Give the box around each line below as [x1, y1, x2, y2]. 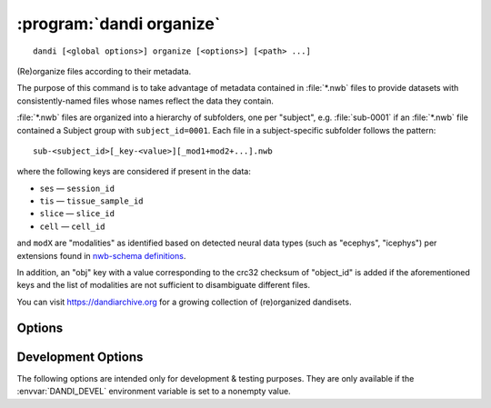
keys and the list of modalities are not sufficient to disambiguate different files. [16, 280, 311, 291]
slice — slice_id [39, 208, 115, 219]
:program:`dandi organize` [16, 14, 221, 34]
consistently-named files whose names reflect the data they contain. [16, 95, 275, 106]
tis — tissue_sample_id [39, 195, 145, 206]
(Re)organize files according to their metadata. [16, 65, 192, 76]
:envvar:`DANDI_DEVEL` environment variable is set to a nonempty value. [16, 386, 291, 397]
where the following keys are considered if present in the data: [16, 166, 252, 177]
